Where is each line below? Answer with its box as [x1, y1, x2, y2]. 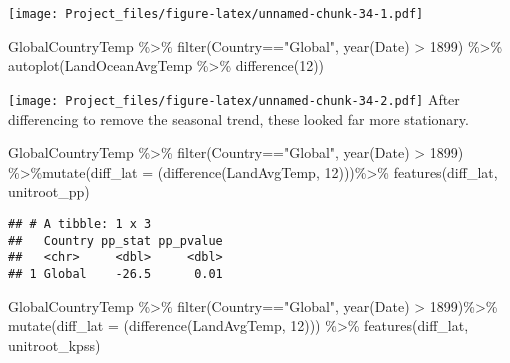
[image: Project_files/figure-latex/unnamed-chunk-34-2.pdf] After [8, 88, 460, 109]
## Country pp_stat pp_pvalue [8, 233, 223, 248]
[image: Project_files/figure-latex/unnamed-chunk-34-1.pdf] [8, 7, 424, 21]
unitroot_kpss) [8, 334, 101, 355]
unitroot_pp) [8, 181, 90, 202]
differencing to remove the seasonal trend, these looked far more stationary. [8, 108, 469, 129]
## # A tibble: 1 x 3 [8, 216, 152, 231]
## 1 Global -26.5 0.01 [8, 266, 223, 281]
